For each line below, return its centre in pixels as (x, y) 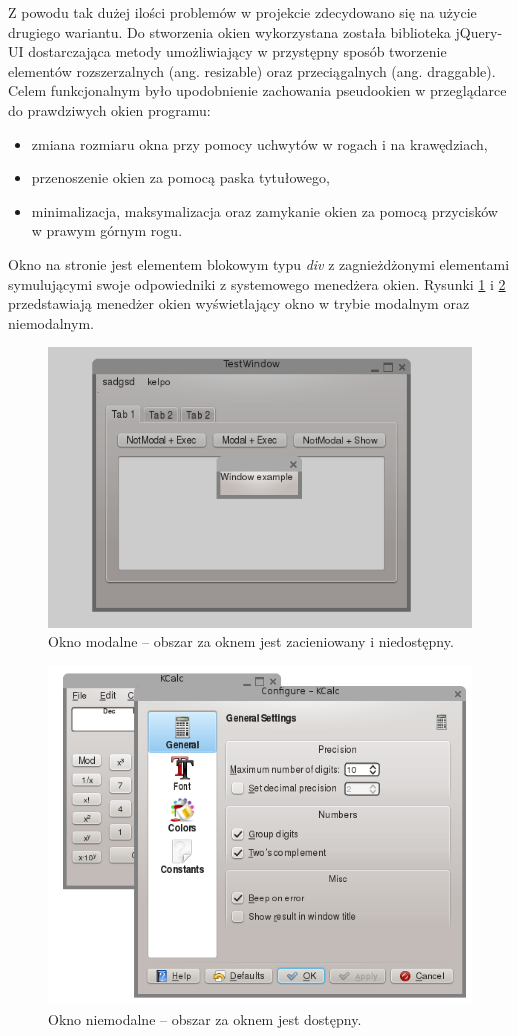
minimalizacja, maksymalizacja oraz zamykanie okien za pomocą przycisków (264, 210)
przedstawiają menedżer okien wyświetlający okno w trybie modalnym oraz (239, 303)
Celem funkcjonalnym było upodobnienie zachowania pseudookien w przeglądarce (257, 90)
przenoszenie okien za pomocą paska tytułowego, (180, 177)
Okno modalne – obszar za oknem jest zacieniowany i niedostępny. (251, 641)
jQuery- (479, 31)
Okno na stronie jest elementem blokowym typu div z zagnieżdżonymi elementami (259, 263)
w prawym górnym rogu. (107, 230)
